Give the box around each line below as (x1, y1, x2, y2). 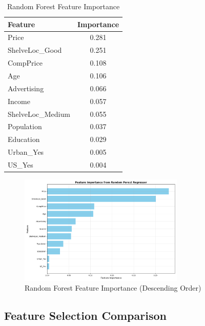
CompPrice (8, 57, 43, 68)
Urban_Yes (8, 147, 44, 157)
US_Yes (8, 159, 33, 170)
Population (8, 121, 42, 132)
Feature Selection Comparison (4, 308, 167, 323)
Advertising (8, 83, 44, 93)
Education (8, 134, 40, 145)
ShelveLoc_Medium (8, 108, 70, 119)
